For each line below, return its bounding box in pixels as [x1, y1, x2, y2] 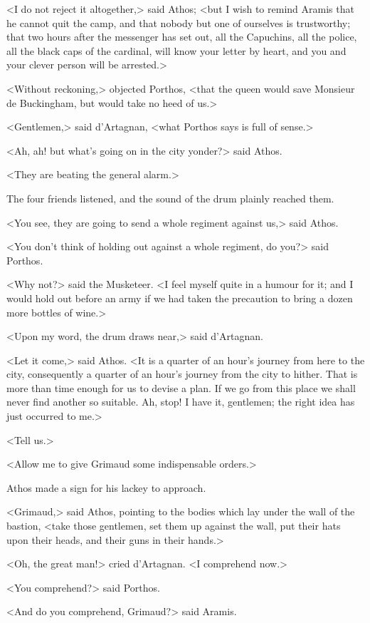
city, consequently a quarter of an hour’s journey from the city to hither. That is [6, 366, 358, 381]
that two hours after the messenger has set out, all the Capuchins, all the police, [6, 29, 357, 44]
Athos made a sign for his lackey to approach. [6, 480, 206, 495]
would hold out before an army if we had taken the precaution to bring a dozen [6, 290, 353, 305]
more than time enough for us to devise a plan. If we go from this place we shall [6, 380, 356, 395]
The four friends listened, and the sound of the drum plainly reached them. [6, 190, 334, 205]
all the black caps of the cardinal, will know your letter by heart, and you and [6, 43, 347, 58]
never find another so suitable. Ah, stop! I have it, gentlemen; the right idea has [6, 394, 355, 409]
